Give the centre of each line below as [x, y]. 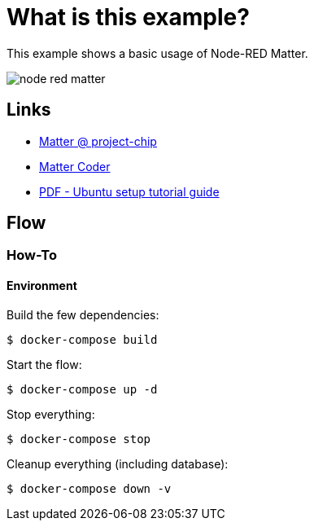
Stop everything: [51, 414]
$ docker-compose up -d [82, 389]
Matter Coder [75, 166]
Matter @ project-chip [98, 141]
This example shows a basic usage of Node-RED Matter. [157, 53]
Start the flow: [44, 364]
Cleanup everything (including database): [118, 463]
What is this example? [128, 17]
